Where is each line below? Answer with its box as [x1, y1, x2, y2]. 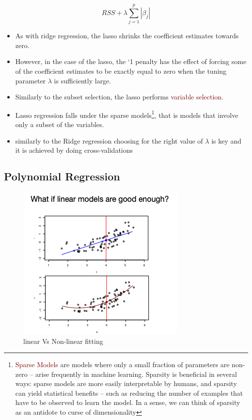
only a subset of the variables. [15, 119, 104, 129]
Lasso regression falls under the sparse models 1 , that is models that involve [15, 108, 238, 120]
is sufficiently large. [54, 75, 111, 85]
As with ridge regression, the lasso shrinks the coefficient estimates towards [15, 31, 239, 41]
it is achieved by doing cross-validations [15, 145, 133, 155]
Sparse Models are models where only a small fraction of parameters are [15, 359, 230, 370]
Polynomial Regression [4, 169, 120, 184]
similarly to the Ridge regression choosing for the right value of [15, 135, 203, 145]
